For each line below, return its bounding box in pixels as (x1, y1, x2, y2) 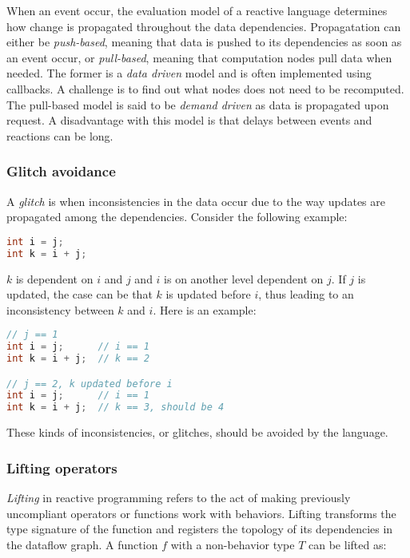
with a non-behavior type (170, 536, 295, 552)
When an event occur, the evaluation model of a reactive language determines (6, 2, 388, 18)
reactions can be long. (6, 127, 113, 144)
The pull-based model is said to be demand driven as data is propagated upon (6, 96, 389, 113)
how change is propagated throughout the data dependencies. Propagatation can (6, 18, 401, 34)
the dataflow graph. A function (6, 536, 158, 552)
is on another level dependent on (164, 270, 324, 287)
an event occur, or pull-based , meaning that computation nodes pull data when (6, 49, 392, 65)
